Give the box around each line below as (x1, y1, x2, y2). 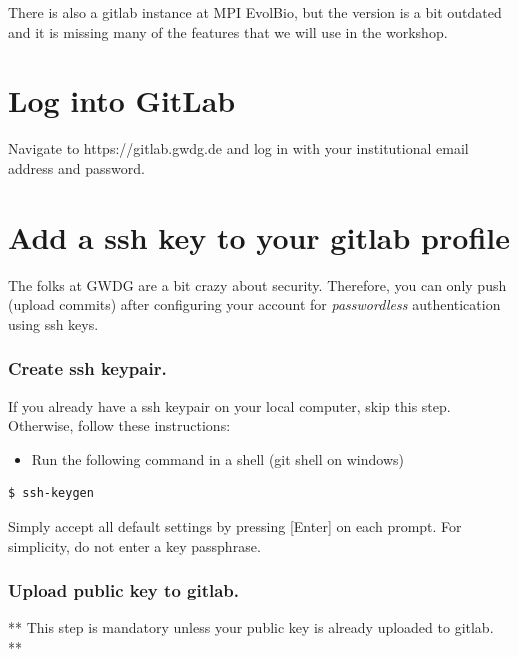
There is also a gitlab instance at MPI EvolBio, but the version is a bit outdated (8, 2, 502, 22)
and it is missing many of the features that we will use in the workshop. (8, 21, 448, 42)
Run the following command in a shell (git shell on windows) (31, 448, 404, 469)
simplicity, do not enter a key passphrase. (8, 535, 261, 556)
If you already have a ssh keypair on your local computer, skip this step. (8, 395, 451, 416)
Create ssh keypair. (8, 356, 167, 381)
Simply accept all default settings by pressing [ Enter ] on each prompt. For (8, 516, 462, 536)
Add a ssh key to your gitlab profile (8, 216, 510, 257)
